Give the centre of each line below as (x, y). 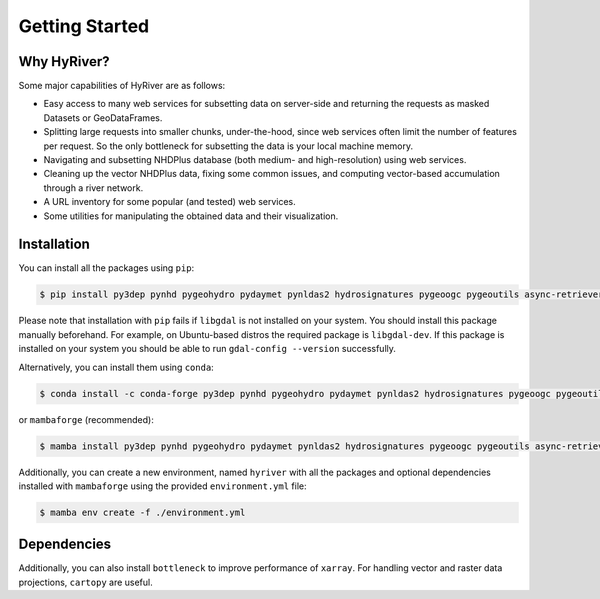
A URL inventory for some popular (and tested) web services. (170, 202)
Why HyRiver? (64, 61)
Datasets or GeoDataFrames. (103, 117)
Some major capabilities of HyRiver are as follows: (122, 86)
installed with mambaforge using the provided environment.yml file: (162, 486)
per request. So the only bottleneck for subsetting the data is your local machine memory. (228, 146)
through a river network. (93, 187)
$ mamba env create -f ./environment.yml (142, 512)
